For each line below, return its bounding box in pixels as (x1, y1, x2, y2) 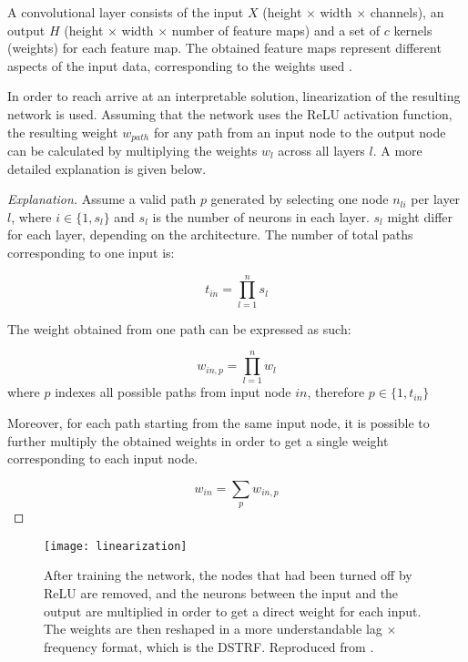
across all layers (278, 141, 365, 160)
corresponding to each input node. (7, 449, 198, 468)
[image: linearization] (44, 539, 188, 553)
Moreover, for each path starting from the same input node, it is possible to (7, 413, 430, 433)
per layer (411, 189, 461, 209)
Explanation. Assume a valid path (7, 189, 197, 209)
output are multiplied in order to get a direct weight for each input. (44, 601, 422, 620)
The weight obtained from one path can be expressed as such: (7, 319, 351, 338)
